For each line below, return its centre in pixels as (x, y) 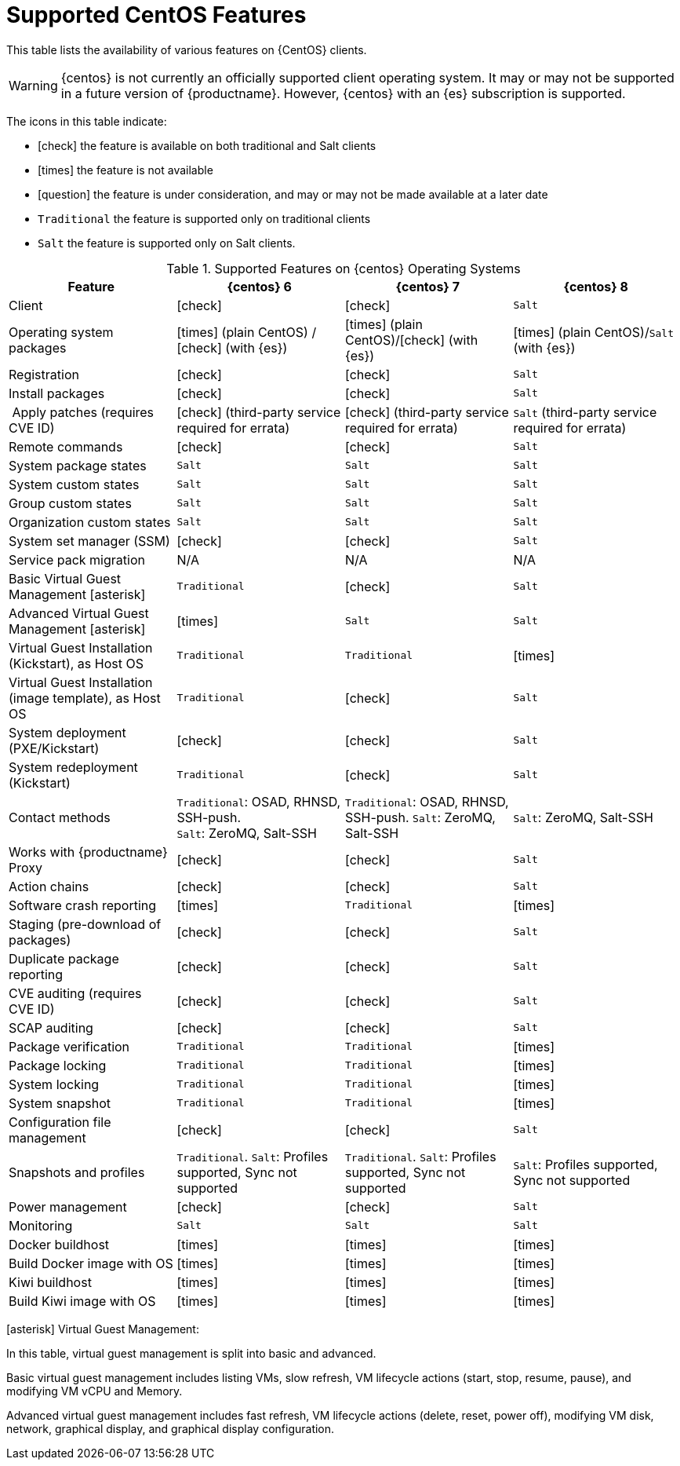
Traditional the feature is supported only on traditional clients (204, 218)
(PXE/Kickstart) (54, 748)
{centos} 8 (596, 286)
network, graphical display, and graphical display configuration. (171, 1428)
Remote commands (66, 446)
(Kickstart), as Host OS (76, 663)
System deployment (67, 732)
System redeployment (73, 767)
